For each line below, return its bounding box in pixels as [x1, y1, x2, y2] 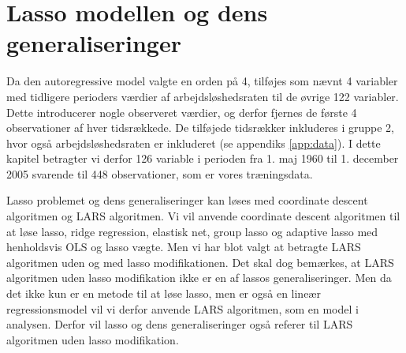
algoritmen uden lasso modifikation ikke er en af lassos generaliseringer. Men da [6, 269, 392, 286]
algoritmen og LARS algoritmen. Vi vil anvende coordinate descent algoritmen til [6, 208, 400, 224]
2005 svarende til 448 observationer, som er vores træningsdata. [6, 165, 313, 182]
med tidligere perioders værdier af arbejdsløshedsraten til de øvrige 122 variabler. [6, 88, 399, 104]
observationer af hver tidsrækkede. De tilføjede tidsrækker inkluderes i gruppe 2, [6, 119, 395, 136]
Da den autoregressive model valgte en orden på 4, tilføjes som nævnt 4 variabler [6, 73, 398, 89]
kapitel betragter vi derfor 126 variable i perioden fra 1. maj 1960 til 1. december [6, 150, 399, 167]
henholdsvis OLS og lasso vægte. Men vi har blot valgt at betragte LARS [6, 238, 361, 255]
